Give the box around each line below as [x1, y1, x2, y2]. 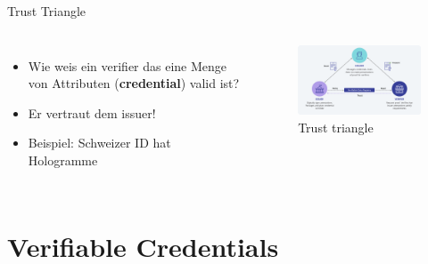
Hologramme [28, 150, 98, 169]
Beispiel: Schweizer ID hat [28, 133, 171, 152]
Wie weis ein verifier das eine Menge [28, 56, 227, 75]
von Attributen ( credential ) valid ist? [28, 74, 240, 92]
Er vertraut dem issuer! [28, 103, 156, 122]
